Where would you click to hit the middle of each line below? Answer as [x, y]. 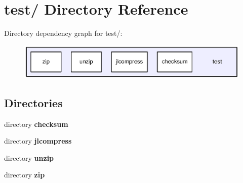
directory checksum [36, 124]
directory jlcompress [38, 141]
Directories [33, 102]
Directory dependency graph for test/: [63, 33]
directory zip [25, 175]
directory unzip [29, 157]
